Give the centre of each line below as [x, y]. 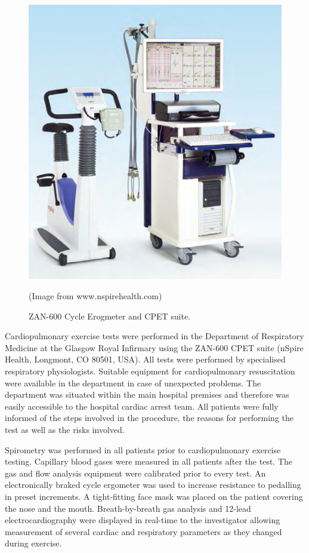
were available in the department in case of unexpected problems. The [133, 383]
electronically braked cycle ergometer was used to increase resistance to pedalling [153, 485]
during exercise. [33, 543]
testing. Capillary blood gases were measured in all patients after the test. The [149, 461]
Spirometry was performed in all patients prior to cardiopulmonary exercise [143, 449]
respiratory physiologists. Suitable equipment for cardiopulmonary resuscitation [150, 371]
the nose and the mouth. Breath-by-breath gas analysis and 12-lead [128, 508]
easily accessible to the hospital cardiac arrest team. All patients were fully [142, 406]
